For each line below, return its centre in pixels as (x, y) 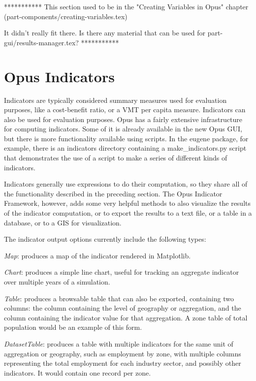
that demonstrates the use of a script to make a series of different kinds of (116, 158)
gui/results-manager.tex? (41, 42)
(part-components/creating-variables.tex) (66, 16)
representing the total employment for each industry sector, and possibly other (123, 363)
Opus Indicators (59, 76)
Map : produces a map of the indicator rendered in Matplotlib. (97, 255)
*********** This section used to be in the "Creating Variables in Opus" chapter (126, 6)
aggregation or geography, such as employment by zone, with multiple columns (123, 353)
